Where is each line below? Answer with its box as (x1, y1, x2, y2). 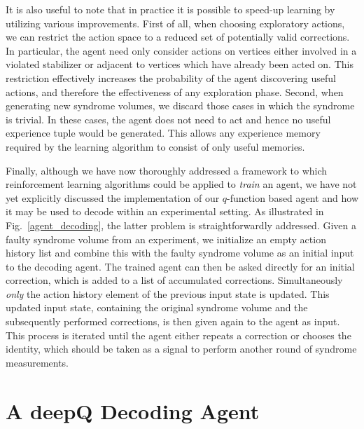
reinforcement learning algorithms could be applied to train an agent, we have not (6, 177, 357, 191)
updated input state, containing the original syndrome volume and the (6, 300, 308, 315)
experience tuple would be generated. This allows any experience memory (6, 125, 321, 140)
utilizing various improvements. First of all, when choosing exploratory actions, (6, 15, 345, 30)
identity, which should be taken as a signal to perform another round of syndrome (6, 341, 357, 356)
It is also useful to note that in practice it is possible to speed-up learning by (6, 2, 335, 16)
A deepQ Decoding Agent (6, 396, 260, 425)
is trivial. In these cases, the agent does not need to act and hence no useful (6, 111, 331, 126)
